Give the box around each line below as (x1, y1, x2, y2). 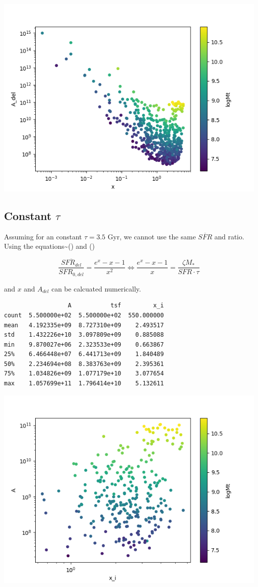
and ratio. (214, 231, 245, 241)
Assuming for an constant (4, 231, 82, 241)
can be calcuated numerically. (51, 283, 141, 293)
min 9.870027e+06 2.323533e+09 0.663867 (4, 341, 164, 348)
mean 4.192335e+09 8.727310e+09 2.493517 (4, 321, 164, 329)
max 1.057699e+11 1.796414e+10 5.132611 (4, 380, 164, 387)
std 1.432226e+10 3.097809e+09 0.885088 (4, 331, 164, 339)
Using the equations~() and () (4, 241, 95, 251)
